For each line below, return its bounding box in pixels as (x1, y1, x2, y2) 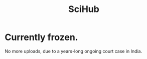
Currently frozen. (5, 31, 78, 43)
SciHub (68, 3, 100, 15)
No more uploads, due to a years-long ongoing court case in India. (5, 48, 142, 54)
